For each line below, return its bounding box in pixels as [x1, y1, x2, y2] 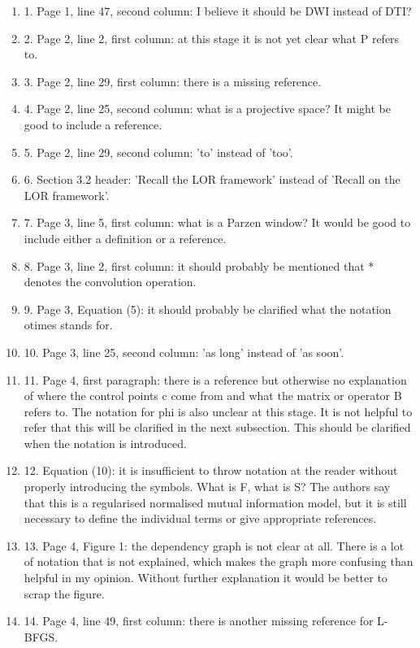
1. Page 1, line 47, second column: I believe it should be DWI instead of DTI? [24, 2, 412, 19]
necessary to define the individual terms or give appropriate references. [24, 510, 377, 527]
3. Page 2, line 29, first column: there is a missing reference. [24, 72, 322, 89]
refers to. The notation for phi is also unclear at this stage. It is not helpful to [24, 402, 413, 420]
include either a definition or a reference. [24, 229, 227, 246]
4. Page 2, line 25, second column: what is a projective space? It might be [24, 100, 391, 117]
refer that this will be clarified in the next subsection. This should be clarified [24, 419, 411, 436]
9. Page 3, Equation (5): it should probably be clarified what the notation [24, 300, 392, 317]
